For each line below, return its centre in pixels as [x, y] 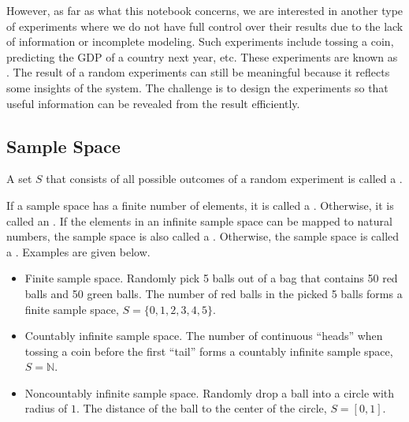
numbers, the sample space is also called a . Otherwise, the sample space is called [203, 236]
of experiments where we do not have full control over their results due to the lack [205, 26]
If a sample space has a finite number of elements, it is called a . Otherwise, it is [200, 205]
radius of [46, 408]
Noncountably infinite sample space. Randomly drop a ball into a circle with [210, 392]
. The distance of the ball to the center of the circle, [201, 408]
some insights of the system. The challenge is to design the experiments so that [197, 87]
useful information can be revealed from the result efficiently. [153, 103]
